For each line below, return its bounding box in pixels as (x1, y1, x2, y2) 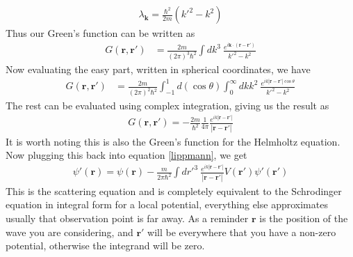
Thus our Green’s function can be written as (6, 26, 195, 40)
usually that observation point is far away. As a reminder (6, 210, 249, 225)
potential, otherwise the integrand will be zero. (6, 238, 205, 253)
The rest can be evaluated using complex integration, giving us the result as (6, 98, 329, 113)
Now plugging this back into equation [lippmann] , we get (6, 148, 247, 162)
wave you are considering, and (6, 224, 133, 239)
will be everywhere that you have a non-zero (147, 224, 336, 239)
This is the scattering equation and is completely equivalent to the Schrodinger (6, 183, 342, 198)
